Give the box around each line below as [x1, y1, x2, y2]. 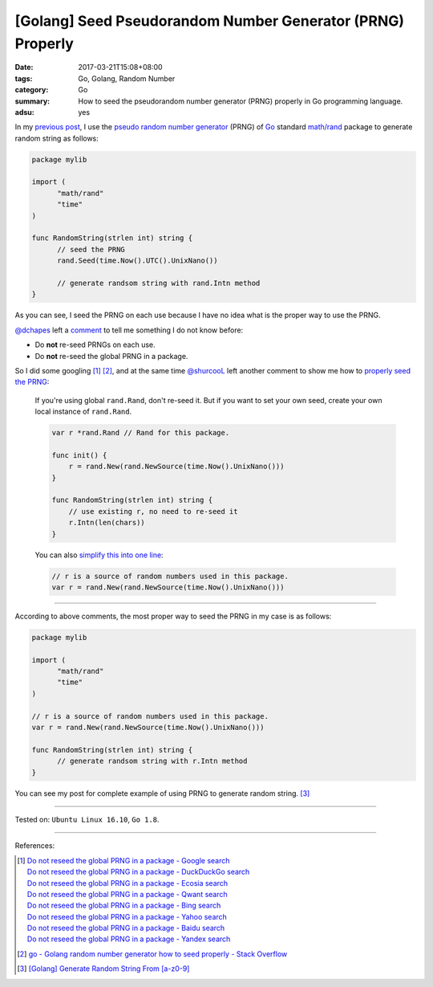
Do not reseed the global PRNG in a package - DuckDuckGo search [26, 867, 250, 877]
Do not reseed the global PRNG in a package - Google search [26, 855, 230, 865]
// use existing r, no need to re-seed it [68, 507, 238, 516]
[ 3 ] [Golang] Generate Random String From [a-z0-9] [17, 964, 190, 973]
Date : [14, 63, 34, 72]
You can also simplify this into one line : [34, 550, 164, 560]
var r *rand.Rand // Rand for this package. [51, 428, 230, 438]
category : [14, 85, 49, 95]
